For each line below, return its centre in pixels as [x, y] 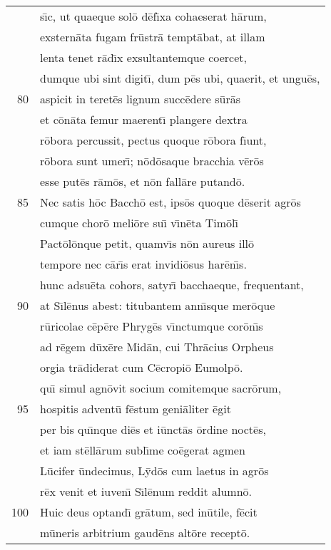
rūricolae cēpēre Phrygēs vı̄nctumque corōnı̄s [152, 326]
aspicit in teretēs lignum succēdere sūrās [140, 99]
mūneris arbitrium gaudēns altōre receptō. [145, 533]
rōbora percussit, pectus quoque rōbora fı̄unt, [153, 140]
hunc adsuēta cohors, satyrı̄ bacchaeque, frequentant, [172, 285]
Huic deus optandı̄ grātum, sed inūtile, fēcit [149, 512]
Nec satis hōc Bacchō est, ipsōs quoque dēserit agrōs [170, 202]
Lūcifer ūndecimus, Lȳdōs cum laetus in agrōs [154, 471]
